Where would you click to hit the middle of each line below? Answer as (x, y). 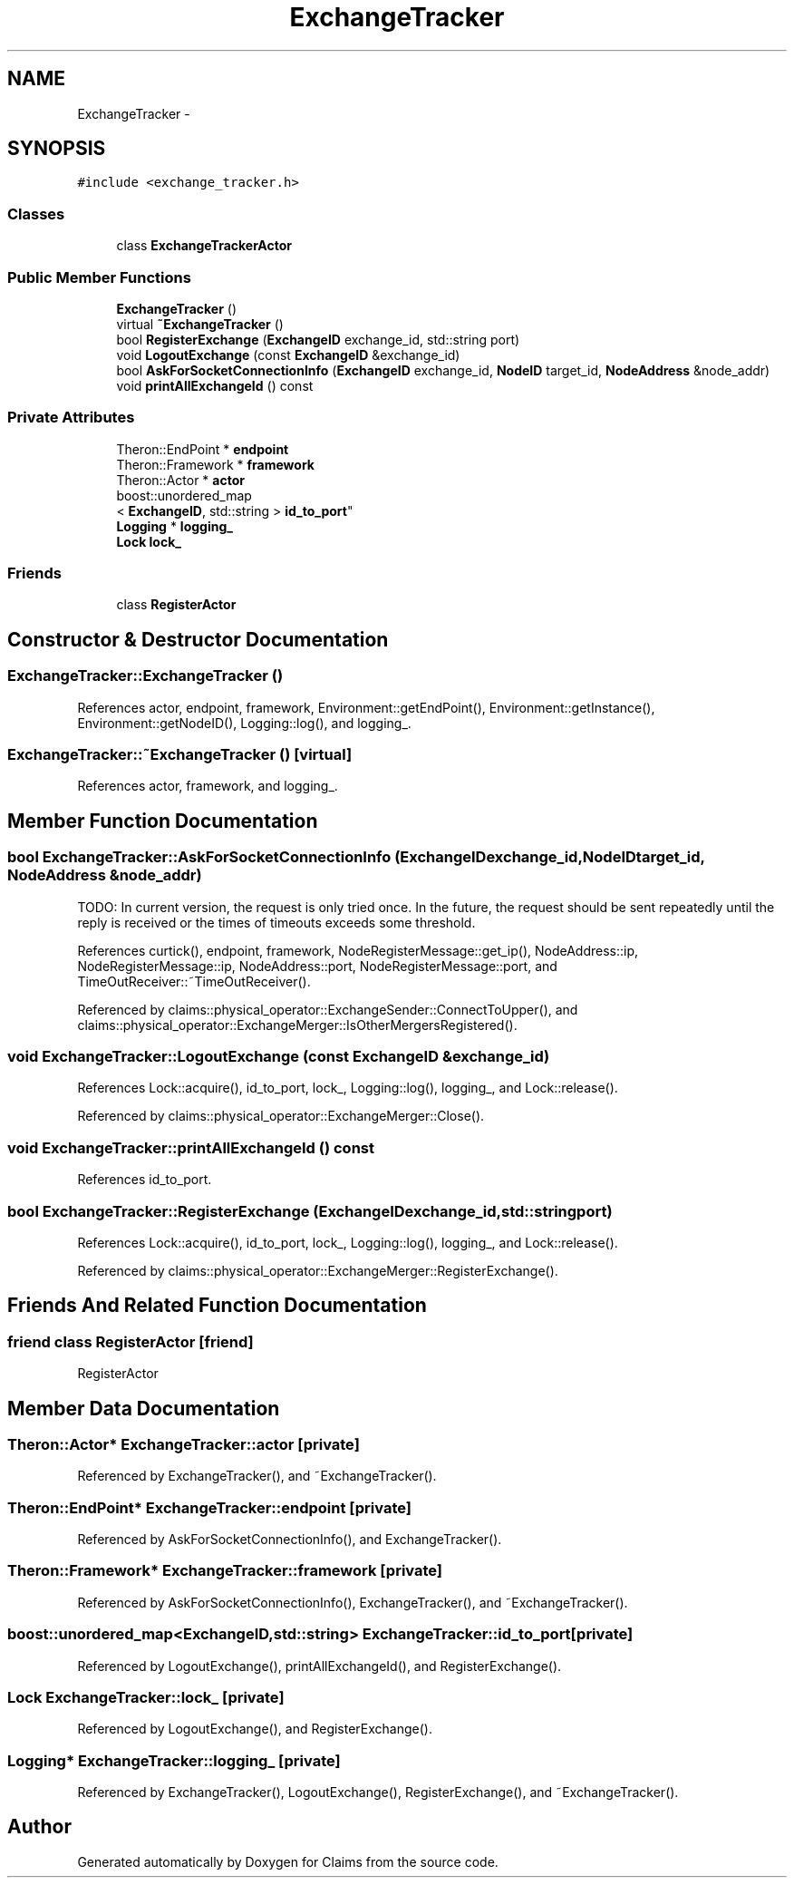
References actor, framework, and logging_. (208, 786)
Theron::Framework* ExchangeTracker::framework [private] (225, 1571)
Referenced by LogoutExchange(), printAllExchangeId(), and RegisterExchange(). (320, 1666)
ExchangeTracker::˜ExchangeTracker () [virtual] (180, 755)
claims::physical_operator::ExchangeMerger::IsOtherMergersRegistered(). (297, 1025)
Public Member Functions (99, 277)
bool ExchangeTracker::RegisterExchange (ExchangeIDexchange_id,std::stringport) (310, 1211)
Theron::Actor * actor (180, 480)
